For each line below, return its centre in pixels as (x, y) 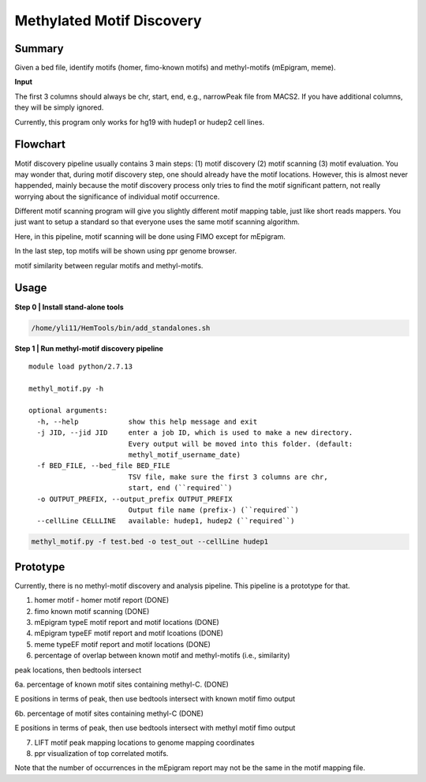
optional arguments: (68, 411)
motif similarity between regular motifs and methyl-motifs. (109, 265)
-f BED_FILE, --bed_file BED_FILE (103, 466)
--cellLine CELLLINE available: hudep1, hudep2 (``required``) (166, 521)
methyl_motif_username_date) (184, 455)
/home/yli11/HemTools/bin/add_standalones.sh (121, 328)
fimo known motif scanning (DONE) (92, 611)
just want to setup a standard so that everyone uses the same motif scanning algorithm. (157, 222)
